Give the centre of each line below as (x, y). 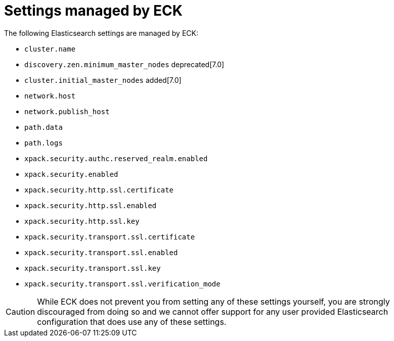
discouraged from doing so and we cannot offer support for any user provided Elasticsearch (213, 311)
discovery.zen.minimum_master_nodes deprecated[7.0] (124, 64)
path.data (43, 127)
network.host (50, 96)
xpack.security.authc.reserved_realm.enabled (116, 158)
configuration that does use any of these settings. (132, 322)
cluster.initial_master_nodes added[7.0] (103, 80)
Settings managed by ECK (93, 11)
